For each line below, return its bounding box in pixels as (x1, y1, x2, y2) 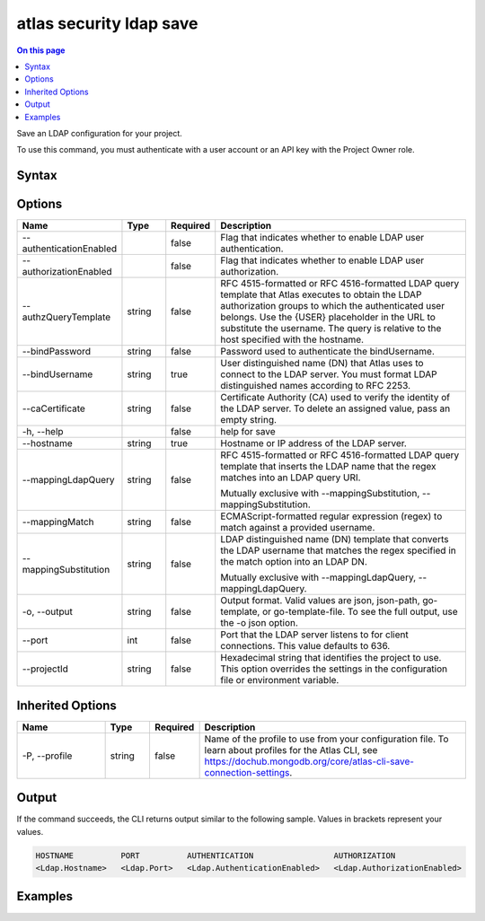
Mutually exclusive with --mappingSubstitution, (220, 487, 420, 500)
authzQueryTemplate (22, 311, 111, 323)
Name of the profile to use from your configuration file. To (204, 732, 449, 745)
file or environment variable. (220, 674, 339, 687)
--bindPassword (22, 346, 92, 358)
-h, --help (22, 425, 64, 438)
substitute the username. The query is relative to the (220, 322, 442, 335)
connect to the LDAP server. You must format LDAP (220, 368, 437, 381)
